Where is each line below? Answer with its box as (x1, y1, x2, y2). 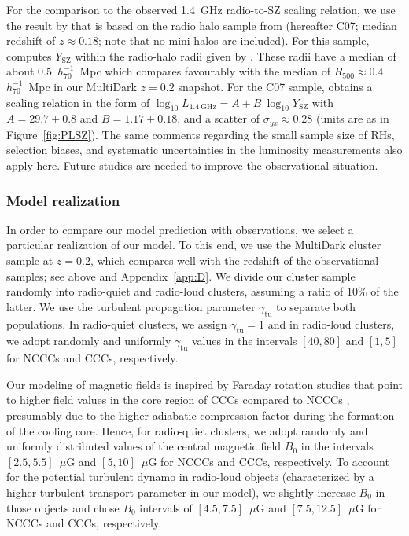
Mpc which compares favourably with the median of (79, 63, 331, 79)
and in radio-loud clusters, (267, 315, 395, 332)
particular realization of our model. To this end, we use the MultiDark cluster (6, 237, 381, 253)
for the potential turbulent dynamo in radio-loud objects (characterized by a (6, 468, 374, 485)
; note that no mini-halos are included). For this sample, (98, 32, 370, 49)
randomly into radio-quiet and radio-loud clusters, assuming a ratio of (6, 283, 344, 299)
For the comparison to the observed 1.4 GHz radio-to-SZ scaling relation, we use (6, 2, 396, 17)
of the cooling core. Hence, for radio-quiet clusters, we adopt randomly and (6, 422, 368, 439)
